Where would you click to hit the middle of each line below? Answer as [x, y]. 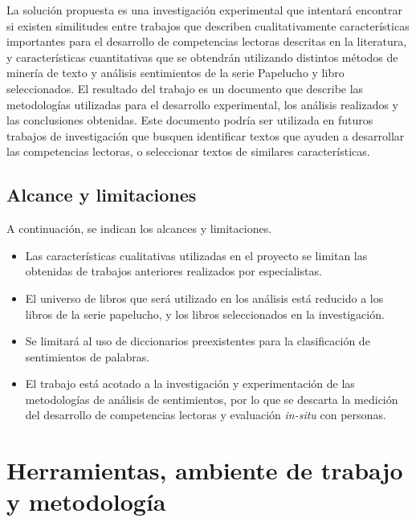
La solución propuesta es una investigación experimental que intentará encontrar [205, 10]
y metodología [86, 502]
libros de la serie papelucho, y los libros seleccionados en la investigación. [205, 314]
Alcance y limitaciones [102, 195]
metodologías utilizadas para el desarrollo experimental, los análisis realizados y [203, 104]
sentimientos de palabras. [88, 356]
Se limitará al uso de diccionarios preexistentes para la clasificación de [198, 341]
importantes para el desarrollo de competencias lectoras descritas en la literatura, [207, 41]
